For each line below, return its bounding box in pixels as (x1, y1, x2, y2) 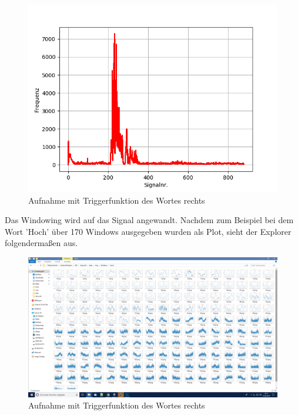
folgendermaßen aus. (5, 237, 78, 249)
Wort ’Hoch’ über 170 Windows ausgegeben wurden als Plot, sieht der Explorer (5, 225, 292, 237)
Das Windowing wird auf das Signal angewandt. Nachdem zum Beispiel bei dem (5, 214, 294, 226)
